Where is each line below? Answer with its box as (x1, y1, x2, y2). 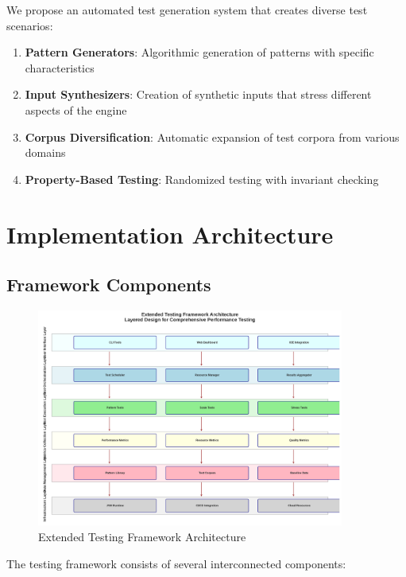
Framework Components (6, 272, 211, 297)
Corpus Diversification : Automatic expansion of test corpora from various (25, 128, 400, 145)
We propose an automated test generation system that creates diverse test (6, 2, 368, 18)
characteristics (25, 59, 95, 76)
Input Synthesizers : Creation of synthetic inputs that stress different (25, 86, 372, 103)
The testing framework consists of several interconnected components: (6, 555, 346, 571)
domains (25, 144, 66, 161)
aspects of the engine (25, 101, 127, 118)
